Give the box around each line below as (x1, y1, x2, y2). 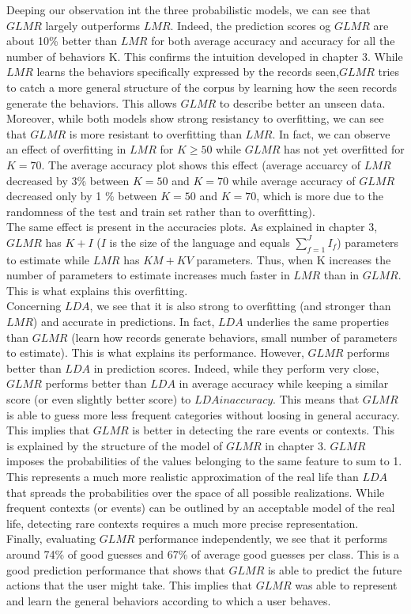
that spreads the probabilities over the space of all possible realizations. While (6, 483, 385, 500)
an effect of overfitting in (6, 141, 126, 157)
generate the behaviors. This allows (6, 94, 177, 111)
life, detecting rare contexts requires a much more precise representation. (6, 514, 359, 531)
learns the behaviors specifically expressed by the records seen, (36, 63, 340, 80)
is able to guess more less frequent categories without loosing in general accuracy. (6, 406, 400, 423)
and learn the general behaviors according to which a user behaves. (6, 592, 331, 608)
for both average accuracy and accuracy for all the (151, 32, 395, 49)
